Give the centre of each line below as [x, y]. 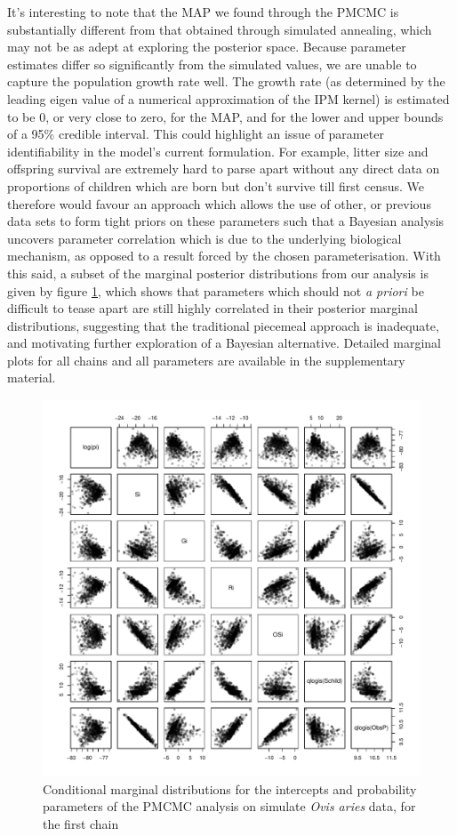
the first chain [81, 823]
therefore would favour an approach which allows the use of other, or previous [219, 203]
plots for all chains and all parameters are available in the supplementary [206, 360]
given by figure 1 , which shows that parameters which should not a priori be [216, 290]
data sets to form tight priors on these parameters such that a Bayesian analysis [226, 221]
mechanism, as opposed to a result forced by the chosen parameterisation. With [224, 256]
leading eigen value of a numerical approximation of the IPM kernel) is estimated [228, 98]
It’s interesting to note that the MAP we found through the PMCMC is [203, 12]
